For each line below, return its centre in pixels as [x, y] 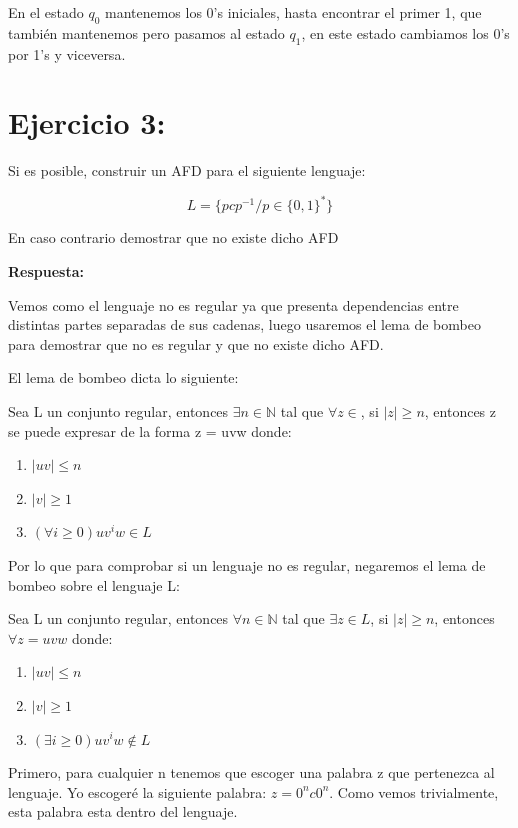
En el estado [46, 12]
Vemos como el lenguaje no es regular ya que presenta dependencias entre [233, 304]
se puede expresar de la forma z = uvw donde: [150, 430]
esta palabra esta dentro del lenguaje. [123, 811]
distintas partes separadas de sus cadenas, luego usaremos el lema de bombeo [244, 324]
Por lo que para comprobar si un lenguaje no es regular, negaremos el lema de [247, 564]
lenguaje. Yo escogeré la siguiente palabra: [137, 791]
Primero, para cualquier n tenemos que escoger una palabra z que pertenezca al [251, 772]
